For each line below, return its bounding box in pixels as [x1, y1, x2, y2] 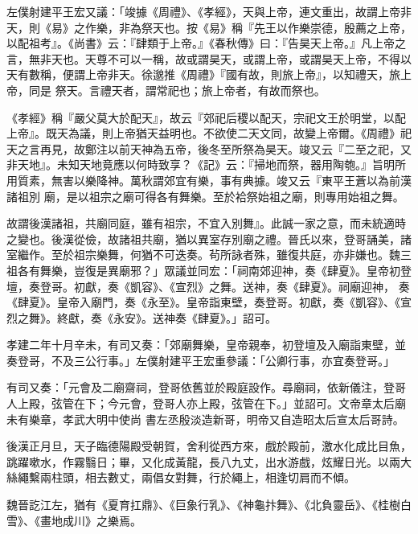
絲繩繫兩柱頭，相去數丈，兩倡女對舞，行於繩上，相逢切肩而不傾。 [6, 469, 355, 486]
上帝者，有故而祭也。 [212, 81, 326, 98]
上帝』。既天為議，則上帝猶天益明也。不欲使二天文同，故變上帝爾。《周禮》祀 [6, 125, 412, 142]
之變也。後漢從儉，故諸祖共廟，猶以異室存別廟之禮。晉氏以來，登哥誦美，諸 [6, 230, 412, 247]
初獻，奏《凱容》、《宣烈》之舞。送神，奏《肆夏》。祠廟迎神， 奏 [73, 277, 410, 294]
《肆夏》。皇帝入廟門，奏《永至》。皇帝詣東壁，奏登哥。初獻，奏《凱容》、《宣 [6, 294, 412, 310]
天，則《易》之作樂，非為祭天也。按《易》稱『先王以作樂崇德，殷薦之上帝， [6, 18, 412, 35]
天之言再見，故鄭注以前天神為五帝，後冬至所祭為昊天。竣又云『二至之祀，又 [6, 140, 412, 157]
